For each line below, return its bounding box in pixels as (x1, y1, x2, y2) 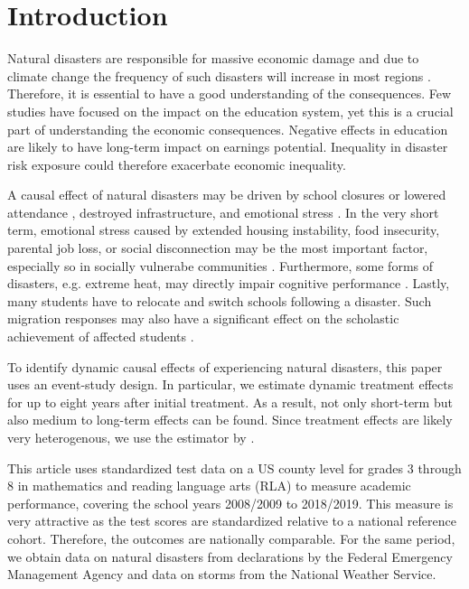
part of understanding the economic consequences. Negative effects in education (7, 119, 448, 138)
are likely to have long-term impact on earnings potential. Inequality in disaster (7, 137, 448, 156)
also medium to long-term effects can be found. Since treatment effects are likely (7, 410, 453, 429)
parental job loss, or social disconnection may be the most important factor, (7, 238, 428, 257)
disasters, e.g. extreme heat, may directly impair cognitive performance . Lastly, (7, 274, 450, 293)
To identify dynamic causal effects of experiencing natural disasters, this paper (7, 357, 443, 376)
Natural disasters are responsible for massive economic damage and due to (7, 49, 419, 68)
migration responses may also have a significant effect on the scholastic (7, 309, 399, 328)
